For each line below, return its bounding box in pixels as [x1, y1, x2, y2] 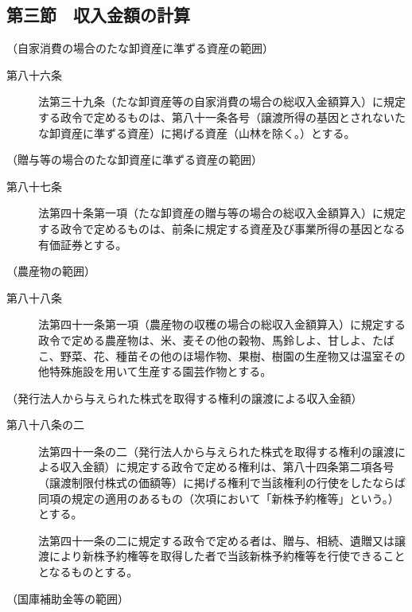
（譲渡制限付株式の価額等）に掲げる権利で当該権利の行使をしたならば [38, 474, 406, 491]
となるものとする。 [38, 563, 138, 580]
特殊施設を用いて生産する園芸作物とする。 [49, 363, 272, 380]
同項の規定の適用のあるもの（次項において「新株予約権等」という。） [38, 489, 399, 506]
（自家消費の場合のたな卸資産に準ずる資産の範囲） [6, 40, 274, 57]
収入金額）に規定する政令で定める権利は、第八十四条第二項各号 [60, 458, 395, 475]
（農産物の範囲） [6, 263, 95, 279]
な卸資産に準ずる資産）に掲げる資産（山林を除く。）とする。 [38, 124, 356, 141]
